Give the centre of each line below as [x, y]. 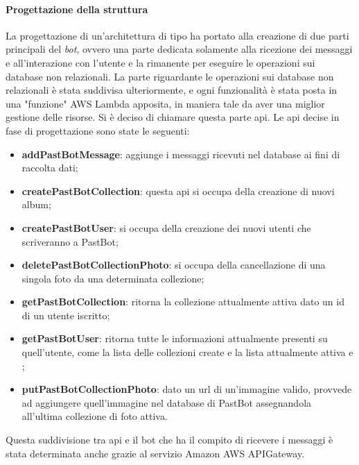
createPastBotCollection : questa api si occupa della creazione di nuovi [178, 191]
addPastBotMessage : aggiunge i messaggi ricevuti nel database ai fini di [181, 154]
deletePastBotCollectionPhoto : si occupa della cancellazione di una [174, 265]
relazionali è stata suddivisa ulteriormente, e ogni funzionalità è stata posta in [172, 90]
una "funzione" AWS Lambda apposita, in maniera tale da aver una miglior [165, 103]
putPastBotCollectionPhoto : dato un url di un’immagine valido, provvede [187, 389]
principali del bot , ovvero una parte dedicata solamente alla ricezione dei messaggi [179, 49]
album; [36, 204]
